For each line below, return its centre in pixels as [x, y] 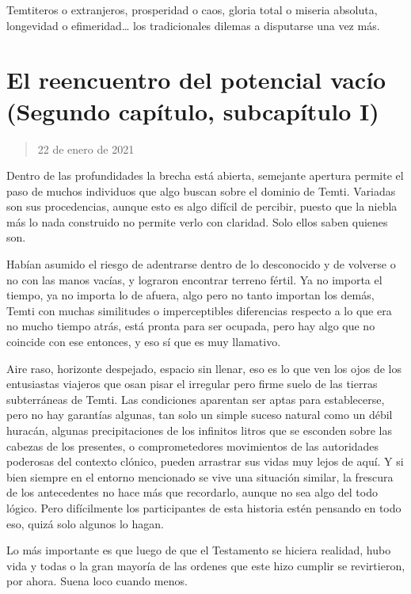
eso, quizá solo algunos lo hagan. [85, 523]
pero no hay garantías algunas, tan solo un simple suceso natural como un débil [200, 415]
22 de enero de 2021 [86, 148]
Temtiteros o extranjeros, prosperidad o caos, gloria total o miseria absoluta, [192, 10]
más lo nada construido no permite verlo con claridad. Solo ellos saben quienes [197, 221]
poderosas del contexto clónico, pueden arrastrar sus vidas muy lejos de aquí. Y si [205, 461]
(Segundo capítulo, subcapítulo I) [193, 110]
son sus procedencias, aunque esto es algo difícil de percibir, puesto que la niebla [202, 206]
